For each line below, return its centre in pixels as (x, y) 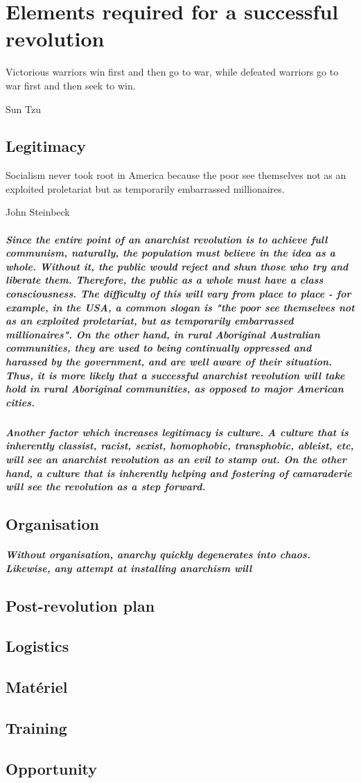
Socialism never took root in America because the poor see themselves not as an (176, 175)
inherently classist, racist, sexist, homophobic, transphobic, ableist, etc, (180, 446)
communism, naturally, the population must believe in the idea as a (170, 253)
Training (36, 728)
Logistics (37, 646)
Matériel (37, 687)
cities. (20, 402)
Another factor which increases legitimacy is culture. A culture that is (177, 432)
